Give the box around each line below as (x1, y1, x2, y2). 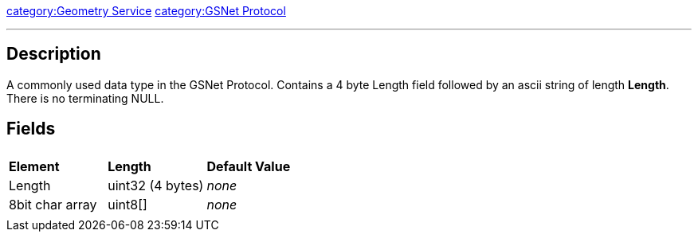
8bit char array (9, 196, 97, 213)
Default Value (206, 158, 291, 174)
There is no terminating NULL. (6, 91, 164, 105)
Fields (6, 119, 56, 139)
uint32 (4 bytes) (108, 177, 204, 193)
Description (6, 44, 101, 64)
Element (9, 158, 60, 174)
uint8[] (108, 196, 147, 213)
